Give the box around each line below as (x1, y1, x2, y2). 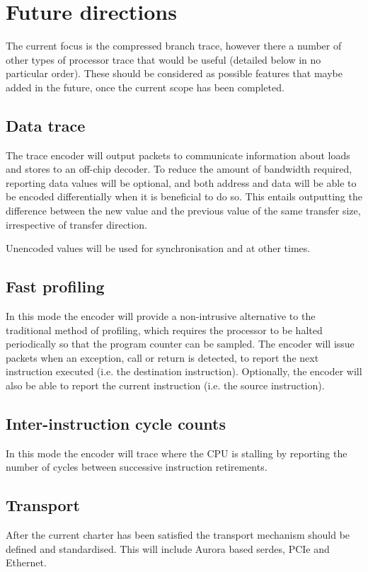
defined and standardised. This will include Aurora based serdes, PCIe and (6, 541, 330, 556)
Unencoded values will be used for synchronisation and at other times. (6, 241, 311, 256)
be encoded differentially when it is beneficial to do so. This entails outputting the (6, 189, 362, 204)
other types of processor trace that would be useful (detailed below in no (6, 52, 321, 67)
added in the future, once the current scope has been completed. (6, 79, 284, 94)
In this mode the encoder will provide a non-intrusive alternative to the (6, 309, 316, 324)
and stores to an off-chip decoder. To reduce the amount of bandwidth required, (6, 161, 352, 176)
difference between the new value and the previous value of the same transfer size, (6, 203, 361, 218)
